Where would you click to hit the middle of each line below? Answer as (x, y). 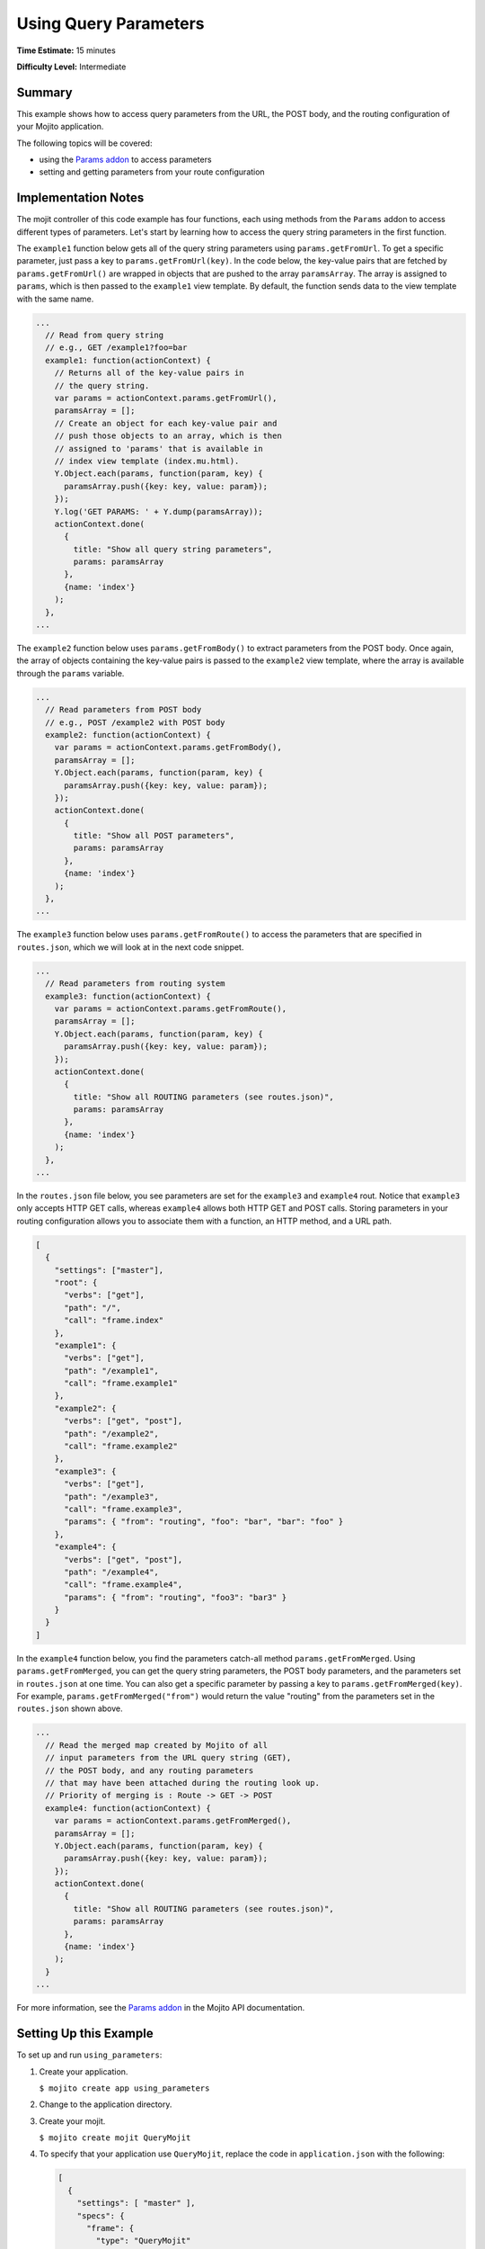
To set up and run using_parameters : (89, 2055)
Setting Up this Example (85, 2034)
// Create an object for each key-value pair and (166, 423)
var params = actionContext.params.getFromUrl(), (166, 398)
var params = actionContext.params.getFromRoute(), (171, 1008)
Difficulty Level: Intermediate (71, 67)
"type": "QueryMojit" (143, 2241)
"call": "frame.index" (114, 1321)
